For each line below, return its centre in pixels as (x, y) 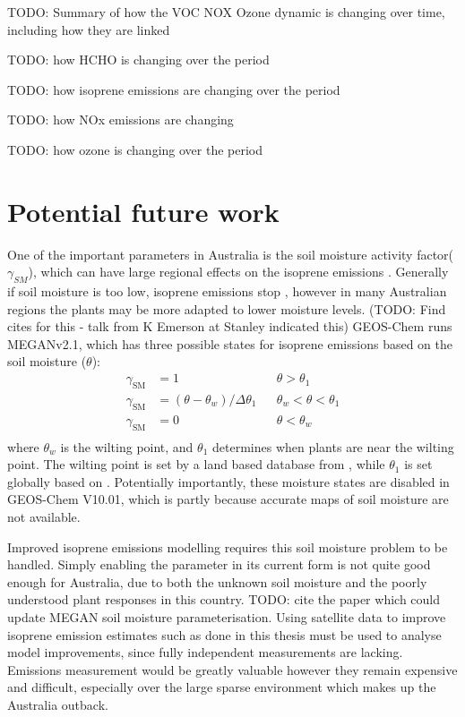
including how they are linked (89, 29)
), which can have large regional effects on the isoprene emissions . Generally (238, 272)
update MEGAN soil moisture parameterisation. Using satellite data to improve (227, 616)
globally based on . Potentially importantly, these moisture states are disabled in (228, 481)
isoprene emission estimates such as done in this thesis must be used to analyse (224, 634)
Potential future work (143, 211)
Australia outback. (58, 704)
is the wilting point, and (127, 446)
